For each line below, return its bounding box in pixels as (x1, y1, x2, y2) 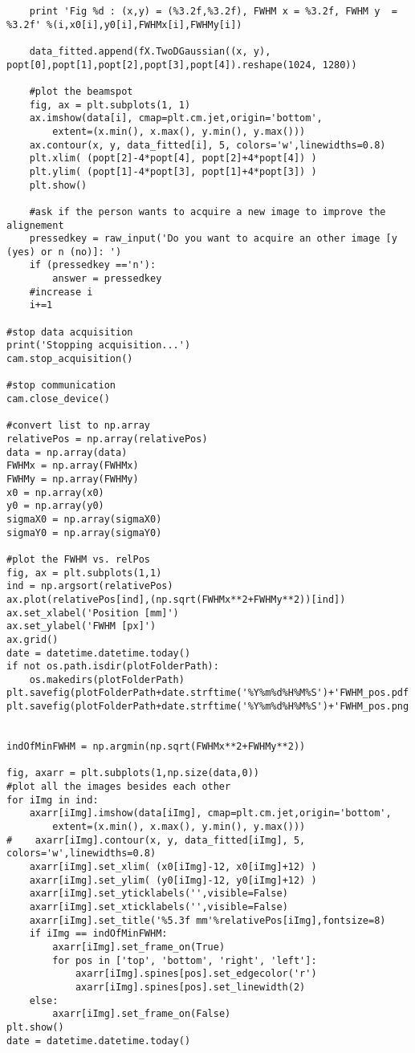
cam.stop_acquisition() (6, 353, 133, 365)
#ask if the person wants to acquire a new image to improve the (29, 205, 386, 218)
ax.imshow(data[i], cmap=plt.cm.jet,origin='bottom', (29, 112, 323, 124)
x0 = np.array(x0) (6, 486, 104, 498)
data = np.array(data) (6, 446, 128, 458)
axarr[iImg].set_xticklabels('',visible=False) (29, 901, 288, 913)
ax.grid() (6, 633, 59, 645)
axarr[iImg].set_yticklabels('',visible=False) (29, 888, 288, 900)
